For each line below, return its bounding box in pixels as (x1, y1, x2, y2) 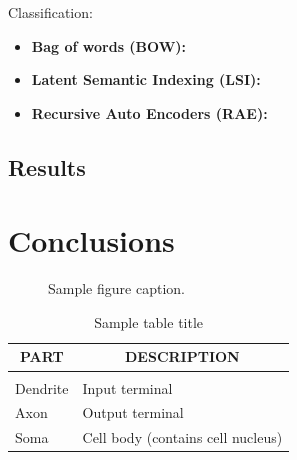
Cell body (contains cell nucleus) (82, 427, 283, 448)
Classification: (8, 2, 93, 22)
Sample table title (94, 311, 204, 332)
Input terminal (82, 377, 173, 398)
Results (8, 151, 86, 182)
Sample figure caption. (48, 278, 185, 299)
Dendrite (15, 377, 69, 398)
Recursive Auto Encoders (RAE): (31, 102, 268, 123)
